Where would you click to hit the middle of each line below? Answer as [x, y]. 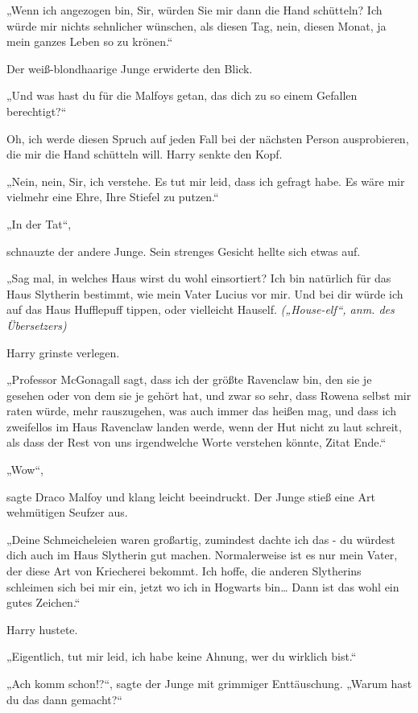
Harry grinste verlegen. [63, 352]
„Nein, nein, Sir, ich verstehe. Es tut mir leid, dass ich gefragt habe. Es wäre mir [206, 181]
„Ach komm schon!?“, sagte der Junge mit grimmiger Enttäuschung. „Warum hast [209, 683]
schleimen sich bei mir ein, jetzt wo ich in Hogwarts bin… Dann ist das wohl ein [203, 586]
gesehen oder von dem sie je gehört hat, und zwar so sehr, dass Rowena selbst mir [209, 395]
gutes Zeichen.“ [43, 602]
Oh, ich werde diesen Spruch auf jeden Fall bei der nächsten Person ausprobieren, [208, 138]
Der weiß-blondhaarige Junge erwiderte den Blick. [130, 68]
